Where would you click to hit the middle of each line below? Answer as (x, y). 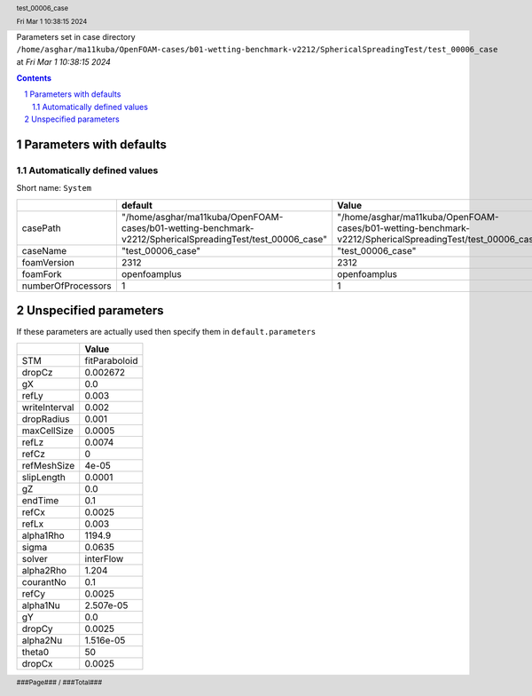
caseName (44, 250)
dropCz (37, 372)
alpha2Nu (42, 640)
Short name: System (54, 188)
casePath (41, 228)
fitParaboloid (111, 360)
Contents (34, 78)
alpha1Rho (43, 535)
